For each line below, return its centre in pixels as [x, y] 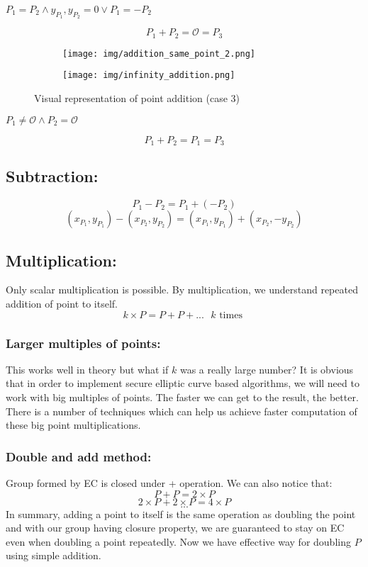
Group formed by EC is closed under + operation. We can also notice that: [169, 483]
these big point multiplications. [73, 425]
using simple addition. [54, 555]
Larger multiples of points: [83, 343]
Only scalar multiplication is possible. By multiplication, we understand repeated [182, 290]
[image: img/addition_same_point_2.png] [159, 54]
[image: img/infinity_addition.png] [149, 75]
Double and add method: [79, 456]
